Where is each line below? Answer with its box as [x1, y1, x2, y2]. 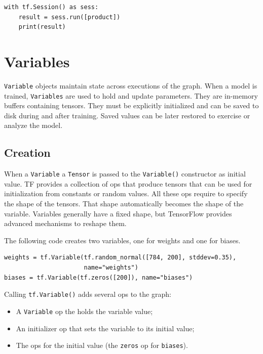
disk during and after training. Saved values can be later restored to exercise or [4, 110, 250, 120]
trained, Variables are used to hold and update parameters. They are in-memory [4, 90, 258, 101]
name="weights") [84, 264, 138, 272]
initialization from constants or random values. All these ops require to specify [4, 188, 248, 199]
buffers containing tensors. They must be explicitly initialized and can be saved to [4, 100, 259, 111]
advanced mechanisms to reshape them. [4, 218, 127, 229]
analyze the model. [4, 120, 63, 130]
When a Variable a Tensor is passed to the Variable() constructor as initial [4, 168, 246, 179]
